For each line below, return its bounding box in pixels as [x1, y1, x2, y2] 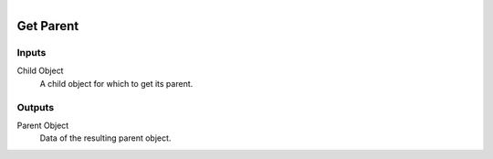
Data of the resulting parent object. [39, 132, 172, 143]
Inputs [16, 46, 47, 58]
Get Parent [16, 18, 79, 34]
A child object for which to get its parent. [39, 78, 194, 89]
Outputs [16, 101, 55, 113]
